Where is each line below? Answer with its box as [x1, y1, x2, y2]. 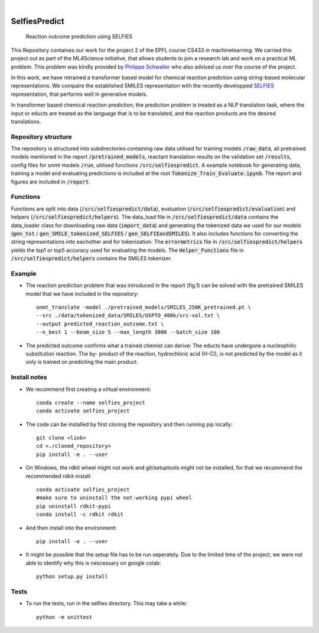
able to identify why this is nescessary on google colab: [25, 559, 161, 566]
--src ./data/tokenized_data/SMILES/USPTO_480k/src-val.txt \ [36, 312, 220, 319]
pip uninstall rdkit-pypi [36, 503, 112, 509]
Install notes [11, 373, 47, 382]
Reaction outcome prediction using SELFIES [25, 33, 133, 40]
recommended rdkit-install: [25, 472, 92, 479]
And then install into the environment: [25, 524, 117, 531]
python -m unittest [36, 613, 93, 621]
